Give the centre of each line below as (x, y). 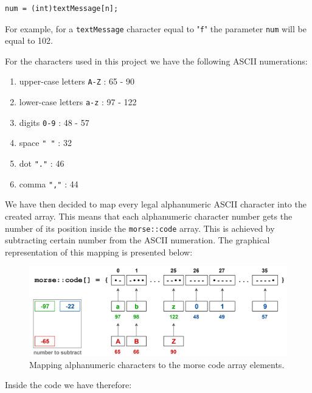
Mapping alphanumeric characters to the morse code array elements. (157, 364)
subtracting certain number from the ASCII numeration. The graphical (137, 240)
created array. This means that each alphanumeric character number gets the (149, 216)
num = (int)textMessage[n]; (62, 9)
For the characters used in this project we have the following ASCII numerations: (156, 61)
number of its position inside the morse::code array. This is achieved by (140, 228)
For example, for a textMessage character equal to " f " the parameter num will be (156, 28)
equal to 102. (29, 40)
